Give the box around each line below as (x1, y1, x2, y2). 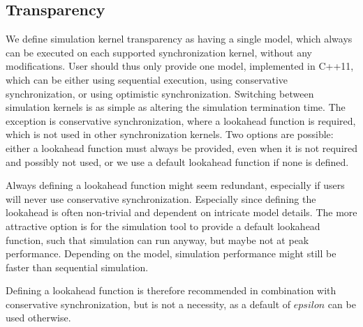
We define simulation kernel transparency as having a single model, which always (6, 31, 353, 46)
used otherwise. (6, 310, 71, 325)
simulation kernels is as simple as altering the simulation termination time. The (6, 100, 346, 114)
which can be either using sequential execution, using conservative (6, 72, 288, 86)
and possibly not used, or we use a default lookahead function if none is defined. (6, 154, 349, 169)
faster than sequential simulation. (6, 259, 149, 274)
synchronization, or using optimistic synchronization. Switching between (6, 86, 314, 100)
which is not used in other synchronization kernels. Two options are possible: (6, 127, 334, 142)
